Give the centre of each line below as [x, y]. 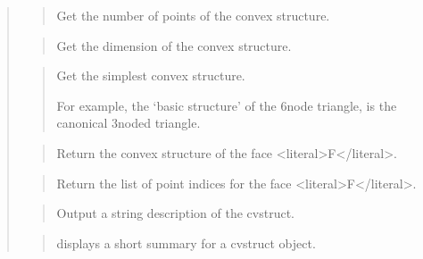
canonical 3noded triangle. [129, 123]
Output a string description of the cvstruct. [175, 213]
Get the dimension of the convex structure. [174, 45]
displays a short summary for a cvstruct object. [186, 242]
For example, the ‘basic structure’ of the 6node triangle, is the [227, 105]
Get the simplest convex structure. [151, 75]
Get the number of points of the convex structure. [193, 15]
